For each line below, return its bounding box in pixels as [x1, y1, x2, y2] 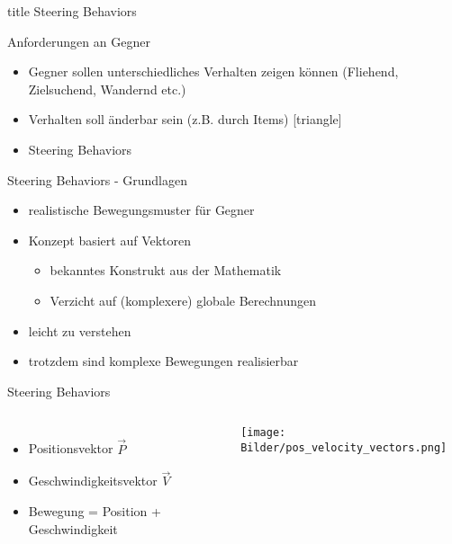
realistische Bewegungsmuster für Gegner [28, 201, 255, 219]
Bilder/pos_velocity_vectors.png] [240, 441, 447, 454]
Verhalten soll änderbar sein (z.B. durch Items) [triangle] [28, 110, 342, 129]
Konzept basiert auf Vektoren [28, 230, 192, 249]
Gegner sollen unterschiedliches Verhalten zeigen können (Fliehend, [28, 62, 399, 81]
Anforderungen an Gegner [7, 31, 150, 50]
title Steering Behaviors [7, 2, 137, 20]
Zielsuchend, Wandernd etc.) [28, 79, 186, 98]
